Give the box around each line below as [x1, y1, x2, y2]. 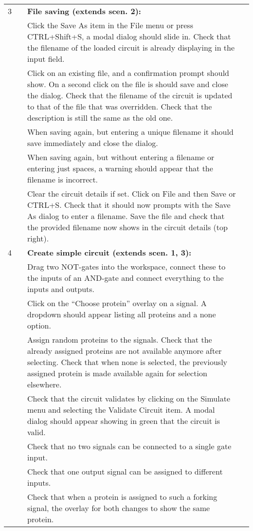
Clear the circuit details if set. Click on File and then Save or [27, 188, 236, 199]
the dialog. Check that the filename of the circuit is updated [27, 90, 233, 101]
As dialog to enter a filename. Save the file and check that [27, 210, 225, 221]
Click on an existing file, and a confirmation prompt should [27, 67, 229, 78]
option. [27, 320, 51, 331]
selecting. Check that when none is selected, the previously [27, 356, 228, 367]
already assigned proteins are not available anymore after [27, 345, 222, 356]
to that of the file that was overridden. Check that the [27, 101, 212, 112]
